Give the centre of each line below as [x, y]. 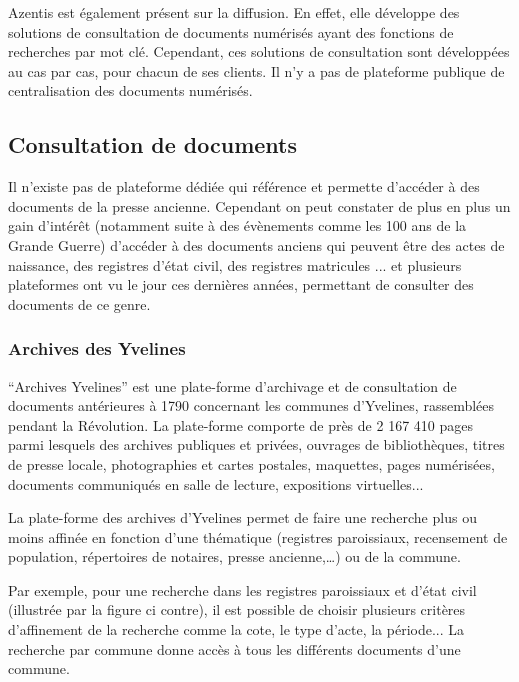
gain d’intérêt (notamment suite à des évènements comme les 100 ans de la [237, 225]
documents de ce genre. [79, 303]
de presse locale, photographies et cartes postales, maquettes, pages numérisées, [251, 463]
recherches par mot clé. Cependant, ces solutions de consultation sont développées [259, 51]
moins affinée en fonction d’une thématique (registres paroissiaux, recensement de [258, 536]
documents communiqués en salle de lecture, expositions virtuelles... [216, 483]
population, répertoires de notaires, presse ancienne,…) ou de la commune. [234, 556]
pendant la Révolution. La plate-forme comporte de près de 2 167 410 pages [240, 424]
